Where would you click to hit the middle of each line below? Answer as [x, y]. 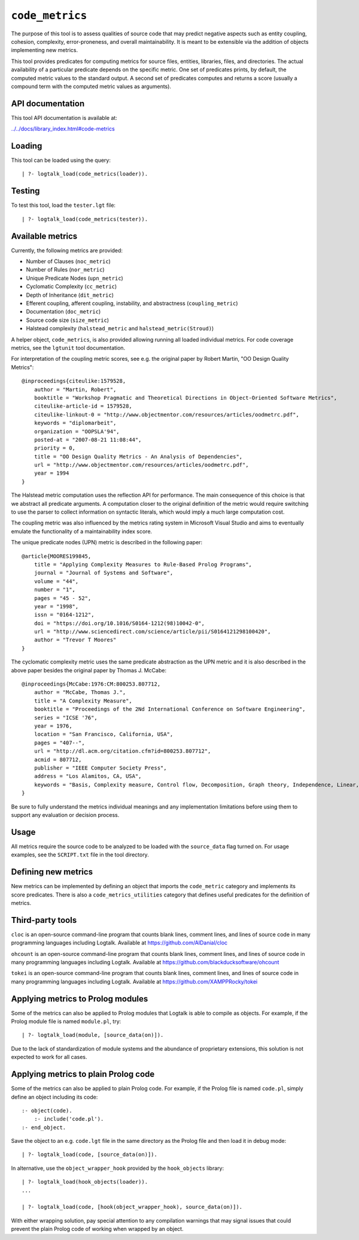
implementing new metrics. [45, 50]
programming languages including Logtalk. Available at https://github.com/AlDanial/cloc [119, 943]
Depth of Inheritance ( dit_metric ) [70, 295]
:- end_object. [44, 1127]
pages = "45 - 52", [63, 598]
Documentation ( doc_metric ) [63, 312]
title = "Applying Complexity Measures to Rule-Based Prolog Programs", [143, 564]
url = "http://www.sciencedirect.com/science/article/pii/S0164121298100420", [152, 632]
